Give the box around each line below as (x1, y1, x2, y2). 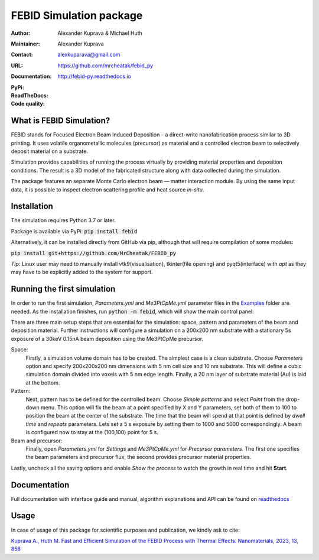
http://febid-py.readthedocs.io (57, 73, 131, 80)
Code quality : (11, 100, 45, 108)
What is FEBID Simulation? (11, 116, 110, 126)
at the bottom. (25, 379, 60, 386)
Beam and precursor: (11, 437, 63, 444)
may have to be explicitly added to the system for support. (11, 269, 153, 276)
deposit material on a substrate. (11, 148, 89, 155)
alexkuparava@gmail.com (57, 51, 121, 58)
